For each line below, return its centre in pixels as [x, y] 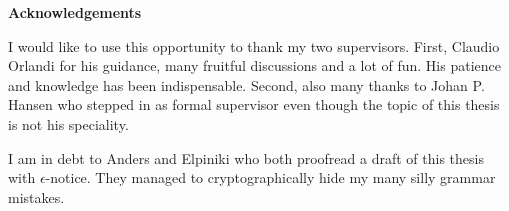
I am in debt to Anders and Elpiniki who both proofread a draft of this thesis [246, 157]
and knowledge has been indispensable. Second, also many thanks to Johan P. [246, 84]
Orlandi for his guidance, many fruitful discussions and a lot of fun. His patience [254, 65]
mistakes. [36, 196]
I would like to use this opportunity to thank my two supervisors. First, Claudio [254, 45]
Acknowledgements [75, 12]
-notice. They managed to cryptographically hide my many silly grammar [270, 177]
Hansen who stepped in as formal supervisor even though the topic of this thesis [254, 104]
